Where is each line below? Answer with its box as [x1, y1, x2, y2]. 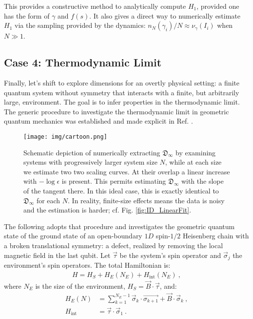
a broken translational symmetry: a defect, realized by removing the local [4, 240, 223, 250]
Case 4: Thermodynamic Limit [4, 55, 162, 70]
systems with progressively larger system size [23, 157, 157, 167]
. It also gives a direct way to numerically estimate [89, 10, 241, 21]
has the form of [4, 10, 50, 21]
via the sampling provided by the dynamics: [14, 20, 146, 30]
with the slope [181, 176, 224, 186]
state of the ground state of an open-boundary [4, 231, 142, 241]
